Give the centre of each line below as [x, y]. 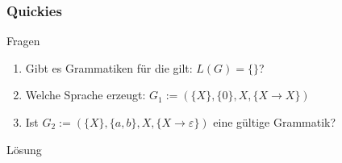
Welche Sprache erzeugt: [85, 95]
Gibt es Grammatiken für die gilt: [109, 67]
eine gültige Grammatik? [275, 122]
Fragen [23, 41]
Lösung [24, 149]
